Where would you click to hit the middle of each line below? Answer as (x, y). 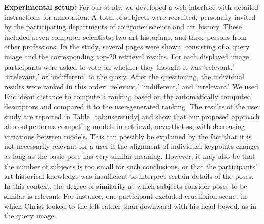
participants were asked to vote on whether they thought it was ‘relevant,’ (119, 66)
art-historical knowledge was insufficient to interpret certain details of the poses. (129, 176)
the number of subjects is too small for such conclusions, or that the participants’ (131, 166)
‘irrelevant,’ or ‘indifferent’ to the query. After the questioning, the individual (124, 76)
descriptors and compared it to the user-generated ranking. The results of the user (132, 106)
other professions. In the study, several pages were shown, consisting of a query (127, 46)
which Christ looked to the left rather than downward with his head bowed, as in (130, 205)
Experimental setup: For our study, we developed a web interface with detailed (131, 7)
